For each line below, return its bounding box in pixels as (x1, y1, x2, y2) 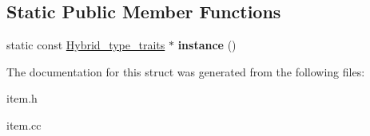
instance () (177, 37, 237, 53)
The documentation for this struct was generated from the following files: (6, 63, 365, 80)
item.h (6, 90, 38, 107)
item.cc (6, 116, 42, 133)
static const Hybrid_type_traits (6, 37, 165, 53)
